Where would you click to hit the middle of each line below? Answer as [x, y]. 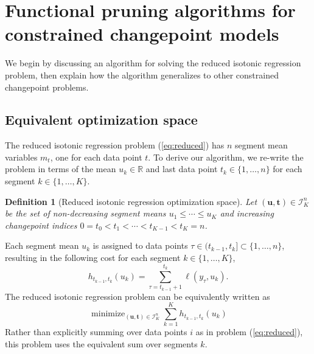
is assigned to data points [140, 245]
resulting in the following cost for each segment [93, 258]
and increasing [247, 213]
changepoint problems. [47, 87]
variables [21, 157]
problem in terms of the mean [61, 169]
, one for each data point [96, 157]
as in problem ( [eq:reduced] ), [249, 332]
